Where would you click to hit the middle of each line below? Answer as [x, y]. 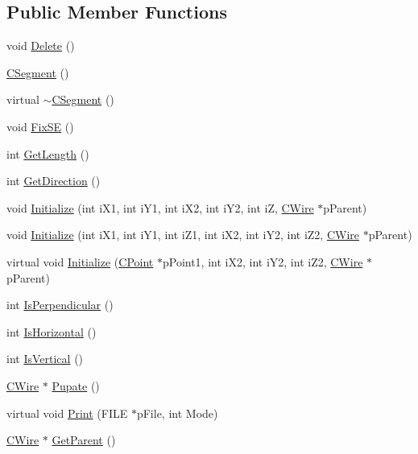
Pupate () [76, 385]
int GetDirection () [54, 181]
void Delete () [41, 45]
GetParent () [84, 440]
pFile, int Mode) [177, 413]
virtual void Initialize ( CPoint [80, 261]
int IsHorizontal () [52, 331]
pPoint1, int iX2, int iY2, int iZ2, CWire [263, 261]
